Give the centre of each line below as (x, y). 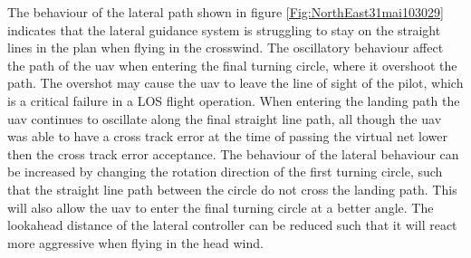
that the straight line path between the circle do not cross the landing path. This (232, 189)
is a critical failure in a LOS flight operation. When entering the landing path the (234, 100)
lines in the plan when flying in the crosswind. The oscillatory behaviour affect (226, 48)
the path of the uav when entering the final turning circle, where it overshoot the (232, 65)
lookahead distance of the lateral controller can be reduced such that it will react (232, 225)
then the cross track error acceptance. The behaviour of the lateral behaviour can (233, 153)
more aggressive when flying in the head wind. (135, 242)
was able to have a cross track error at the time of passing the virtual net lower (227, 136)
